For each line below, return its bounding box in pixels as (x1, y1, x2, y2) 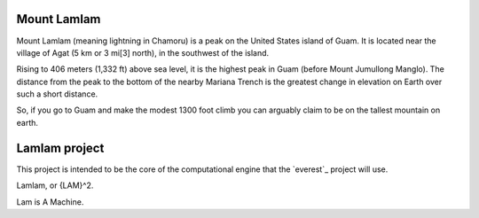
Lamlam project (16, 140, 105, 155)
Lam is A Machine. (16, 196, 84, 207)
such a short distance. (16, 89, 98, 99)
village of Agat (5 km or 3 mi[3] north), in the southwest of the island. (16, 47, 270, 58)
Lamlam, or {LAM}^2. (16, 180, 94, 191)
